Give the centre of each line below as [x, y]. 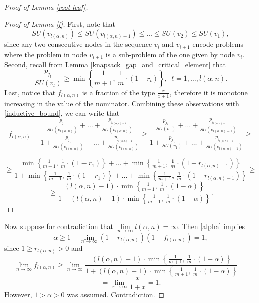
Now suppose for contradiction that [59, 226]
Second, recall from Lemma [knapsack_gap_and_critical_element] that [115, 65]
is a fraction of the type [119, 92]
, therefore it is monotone [209, 92]
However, [18, 295]
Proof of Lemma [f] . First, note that [60, 23]
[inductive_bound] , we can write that [62, 113]
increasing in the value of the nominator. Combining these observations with [122, 103]
